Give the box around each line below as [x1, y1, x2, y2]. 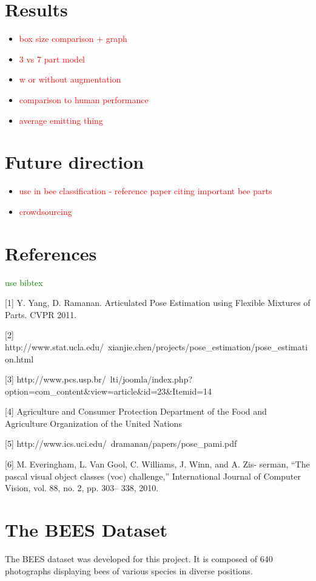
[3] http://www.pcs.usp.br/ [5, 373, 106, 386]
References [5, 240, 97, 265]
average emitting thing [19, 114, 103, 126]
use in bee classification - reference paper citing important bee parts [19, 185, 272, 197]
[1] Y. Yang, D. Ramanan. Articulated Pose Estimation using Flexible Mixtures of [5, 296, 311, 309]
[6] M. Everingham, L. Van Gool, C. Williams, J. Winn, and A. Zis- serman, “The [5, 458, 310, 471]
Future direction [5, 149, 144, 174]
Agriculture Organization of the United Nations [5, 416, 182, 429]
